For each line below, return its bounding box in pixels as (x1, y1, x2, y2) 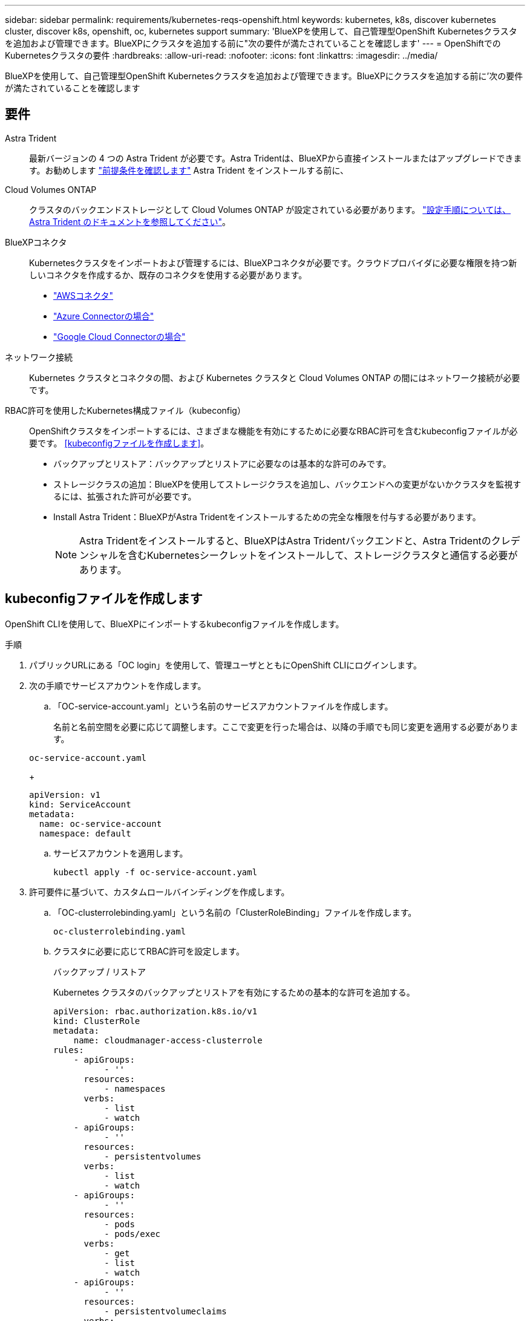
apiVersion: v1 (29, 789, 101, 800)
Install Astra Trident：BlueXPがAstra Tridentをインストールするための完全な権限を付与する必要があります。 (53, 511, 481, 522)
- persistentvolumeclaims (104, 1306, 227, 1316)
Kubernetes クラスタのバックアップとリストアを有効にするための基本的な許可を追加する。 (53, 987, 415, 997)
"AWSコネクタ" (53, 290, 114, 301)
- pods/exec (104, 1228, 161, 1239)
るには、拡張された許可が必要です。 (53, 491, 197, 501)
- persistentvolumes (104, 1151, 201, 1161)
